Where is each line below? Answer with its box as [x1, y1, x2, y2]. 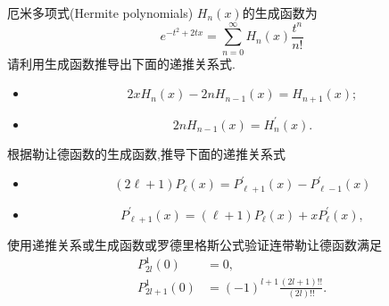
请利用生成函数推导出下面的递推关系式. [7, 54, 236, 72]
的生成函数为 [242, 4, 318, 21]
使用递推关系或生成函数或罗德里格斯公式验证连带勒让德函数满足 [7, 236, 382, 254]
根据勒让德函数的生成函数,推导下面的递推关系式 [7, 144, 286, 162]
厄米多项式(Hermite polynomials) [7, 4, 194, 21]
